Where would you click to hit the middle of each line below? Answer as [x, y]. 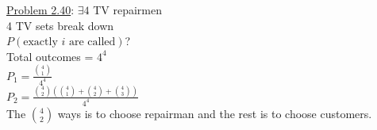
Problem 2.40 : [40, 10]
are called [92, 42]
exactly [40, 42]
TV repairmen [127, 10]
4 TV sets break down [60, 25]
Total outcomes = [50, 56]
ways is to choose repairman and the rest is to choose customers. [215, 113]
